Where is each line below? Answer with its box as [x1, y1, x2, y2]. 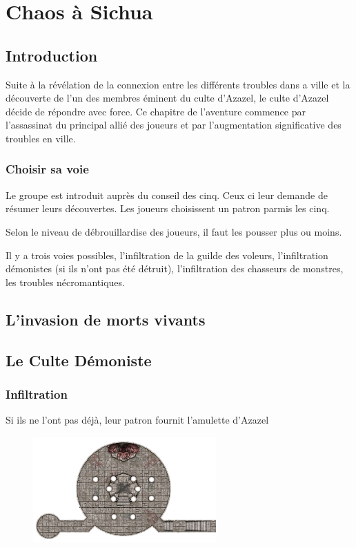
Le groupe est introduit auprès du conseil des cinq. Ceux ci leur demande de [6, 187, 328, 202]
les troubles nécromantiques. [6, 274, 125, 289]
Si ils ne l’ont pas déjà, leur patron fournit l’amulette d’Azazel [6, 413, 269, 427]
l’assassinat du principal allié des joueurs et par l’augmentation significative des [6, 117, 342, 132]
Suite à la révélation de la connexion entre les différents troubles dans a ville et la [6, 77, 350, 91]
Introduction [6, 44, 98, 66]
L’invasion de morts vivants [6, 308, 206, 330]
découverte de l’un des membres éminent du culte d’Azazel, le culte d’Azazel [6, 91, 329, 105]
